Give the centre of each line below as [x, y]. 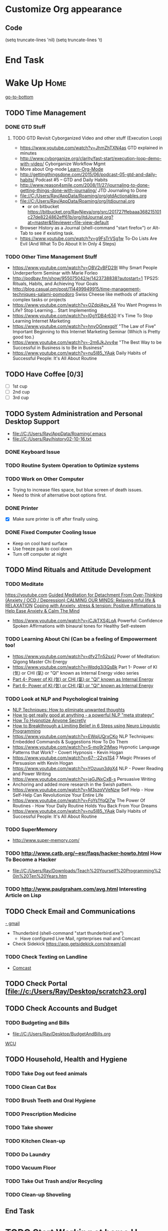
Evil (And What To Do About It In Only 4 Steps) [68, 243]
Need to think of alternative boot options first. [59, 495]
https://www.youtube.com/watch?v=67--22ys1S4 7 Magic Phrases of [84, 758]
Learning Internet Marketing [41, 321]
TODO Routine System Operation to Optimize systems [72, 465]
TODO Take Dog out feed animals [46, 1074]
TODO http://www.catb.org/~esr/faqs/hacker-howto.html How [83, 853]
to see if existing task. [51, 233]
